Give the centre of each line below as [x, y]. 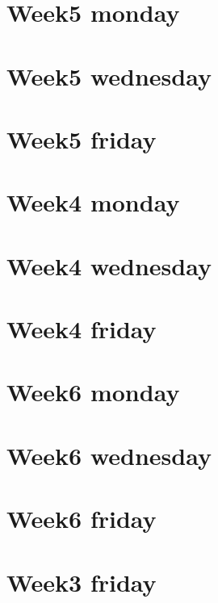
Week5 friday [82, 138]
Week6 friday [82, 519]
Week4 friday [82, 329]
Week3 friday [82, 582]
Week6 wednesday [109, 455]
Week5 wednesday [109, 75]
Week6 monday [93, 392]
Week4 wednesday [109, 265]
